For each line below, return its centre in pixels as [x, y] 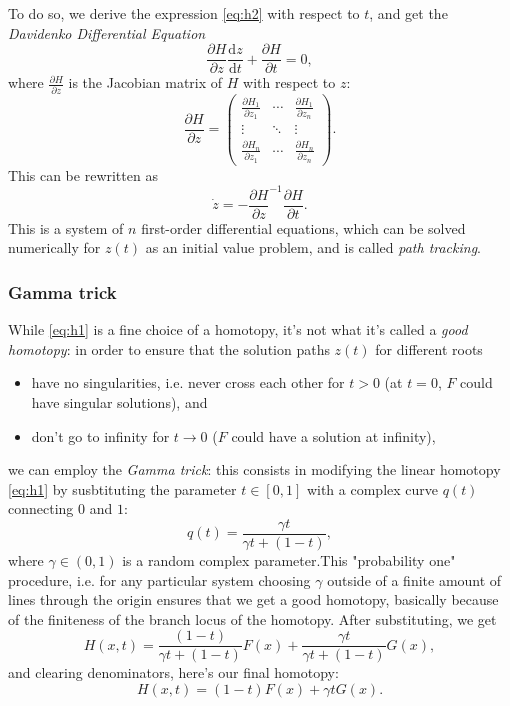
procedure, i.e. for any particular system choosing [159, 579]
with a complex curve [372, 488]
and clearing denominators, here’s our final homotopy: [173, 672]
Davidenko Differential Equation [107, 32]
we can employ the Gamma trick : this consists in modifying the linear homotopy [254, 469]
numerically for [54, 247]
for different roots [429, 348]
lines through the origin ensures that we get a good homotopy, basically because [253, 599]
